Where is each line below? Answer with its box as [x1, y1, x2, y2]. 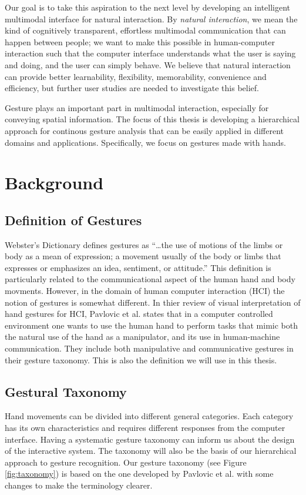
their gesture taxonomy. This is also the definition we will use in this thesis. [5, 353, 277, 366]
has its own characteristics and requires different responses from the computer [5, 422, 285, 434]
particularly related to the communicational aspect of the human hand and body [5, 273, 295, 285]
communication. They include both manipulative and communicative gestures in [5, 342, 294, 354]
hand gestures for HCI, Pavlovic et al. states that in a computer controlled [5, 307, 273, 320]
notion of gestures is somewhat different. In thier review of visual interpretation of [5, 296, 301, 308]
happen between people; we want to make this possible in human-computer [5, 35, 275, 48]
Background [5, 170, 104, 195]
